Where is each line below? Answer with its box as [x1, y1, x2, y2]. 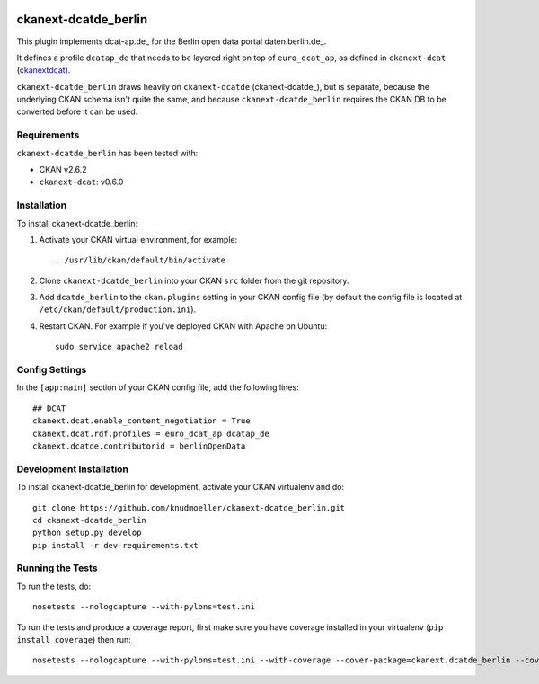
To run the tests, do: [16, 581, 92, 591]
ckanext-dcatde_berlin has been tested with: [16, 147, 199, 158]
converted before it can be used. [16, 106, 138, 117]
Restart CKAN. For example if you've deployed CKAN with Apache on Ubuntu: [39, 320, 328, 332]
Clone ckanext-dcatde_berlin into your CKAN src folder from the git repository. [39, 275, 349, 286]
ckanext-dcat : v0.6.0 [39, 176, 124, 188]
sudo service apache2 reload [55, 342, 183, 352]
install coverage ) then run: [16, 634, 131, 644]
